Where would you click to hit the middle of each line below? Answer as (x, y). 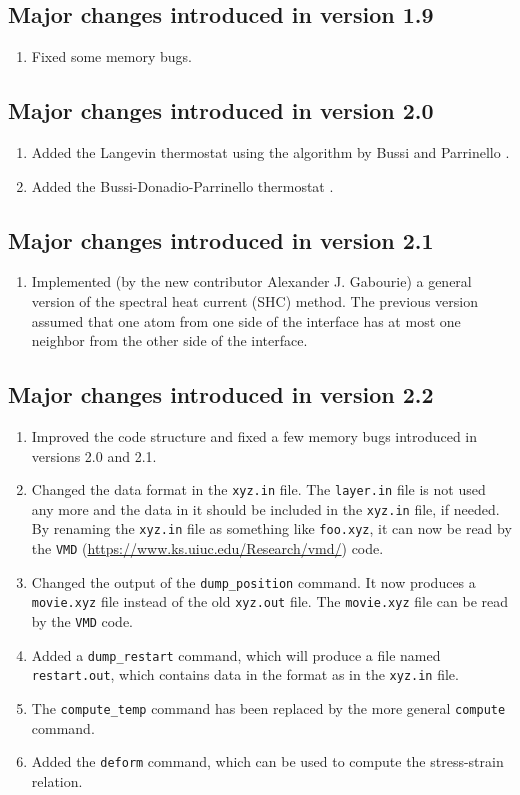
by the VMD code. (82, 621)
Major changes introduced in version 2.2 (221, 394)
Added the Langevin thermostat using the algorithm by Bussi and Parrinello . (270, 152)
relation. (57, 780)
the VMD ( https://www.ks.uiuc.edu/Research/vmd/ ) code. (207, 548)
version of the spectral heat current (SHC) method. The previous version (255, 300)
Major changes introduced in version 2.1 (221, 239)
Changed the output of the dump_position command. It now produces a (253, 581)
